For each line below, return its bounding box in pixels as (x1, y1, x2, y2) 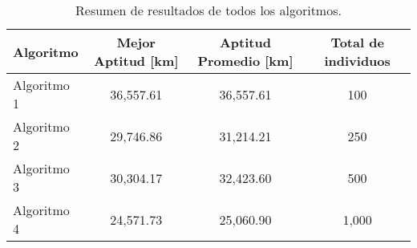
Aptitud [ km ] (94, 51, 179, 70)
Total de (330, 33, 384, 51)
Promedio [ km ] (197, 51, 294, 70)
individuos (324, 51, 391, 70)
